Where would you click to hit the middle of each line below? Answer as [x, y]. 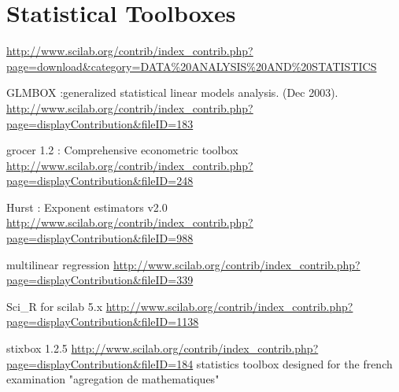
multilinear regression [58, 264]
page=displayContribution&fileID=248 [100, 181]
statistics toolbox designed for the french [294, 363]
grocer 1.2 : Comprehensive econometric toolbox [122, 150]
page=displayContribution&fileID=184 [100, 363]
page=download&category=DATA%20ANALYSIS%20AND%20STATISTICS [192, 66]
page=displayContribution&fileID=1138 [103, 322]
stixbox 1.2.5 [37, 348]
